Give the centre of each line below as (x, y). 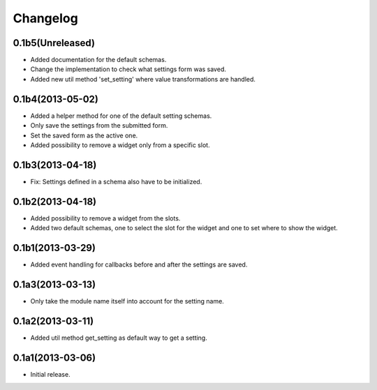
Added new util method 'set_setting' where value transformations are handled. (143, 79)
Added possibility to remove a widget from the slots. (105, 218)
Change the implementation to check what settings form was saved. (128, 69)
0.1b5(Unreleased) (54, 43)
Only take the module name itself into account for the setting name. (127, 301)
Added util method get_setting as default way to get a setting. (119, 338)
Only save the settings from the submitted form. (99, 126)
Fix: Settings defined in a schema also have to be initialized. (116, 181)
